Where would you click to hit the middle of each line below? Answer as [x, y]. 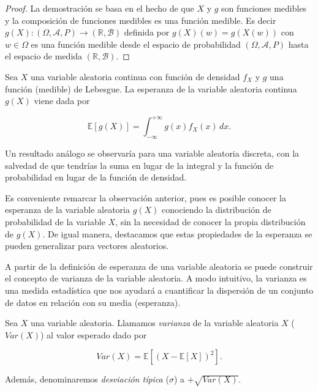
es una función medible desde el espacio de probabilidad [136, 44]
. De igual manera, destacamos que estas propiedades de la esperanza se [177, 233]
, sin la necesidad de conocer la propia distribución [210, 222]
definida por [147, 32]
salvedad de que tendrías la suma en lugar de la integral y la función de [139, 165]
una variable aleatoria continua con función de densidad [135, 76]
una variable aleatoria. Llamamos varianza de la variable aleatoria [154, 323]
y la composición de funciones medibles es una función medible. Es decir [141, 20]
